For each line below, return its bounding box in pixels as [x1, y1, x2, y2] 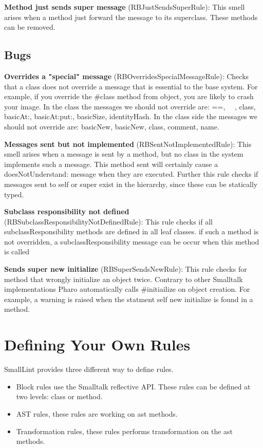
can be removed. [4, 22, 55, 32]
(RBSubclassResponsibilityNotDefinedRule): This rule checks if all [4, 216, 213, 227]
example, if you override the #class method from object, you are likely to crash [4, 91, 254, 102]
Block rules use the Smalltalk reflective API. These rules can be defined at [16, 381, 251, 391]
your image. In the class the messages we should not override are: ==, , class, [4, 101, 256, 111]
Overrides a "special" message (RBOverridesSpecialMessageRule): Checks [4, 70, 249, 81]
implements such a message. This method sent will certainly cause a [4, 158, 218, 169]
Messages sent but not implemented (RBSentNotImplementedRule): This [4, 138, 252, 149]
